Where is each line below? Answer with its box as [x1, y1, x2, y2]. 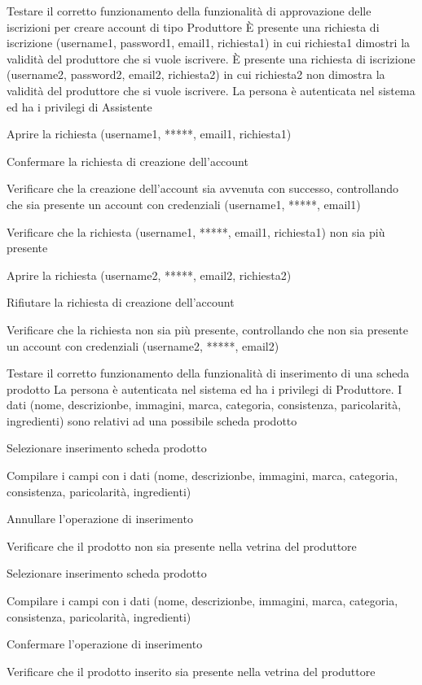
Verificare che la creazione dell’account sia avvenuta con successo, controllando [7, 180, 399, 197]
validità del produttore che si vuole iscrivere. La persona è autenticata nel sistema [7, 81, 415, 98]
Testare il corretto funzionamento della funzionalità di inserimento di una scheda [7, 364, 410, 382]
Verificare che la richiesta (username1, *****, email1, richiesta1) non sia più [7, 223, 385, 240]
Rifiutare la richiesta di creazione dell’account [7, 294, 235, 311]
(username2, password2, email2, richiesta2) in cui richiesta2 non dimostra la [7, 66, 385, 83]
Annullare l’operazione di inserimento [7, 510, 193, 527]
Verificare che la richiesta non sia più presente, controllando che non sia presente [7, 321, 408, 338]
